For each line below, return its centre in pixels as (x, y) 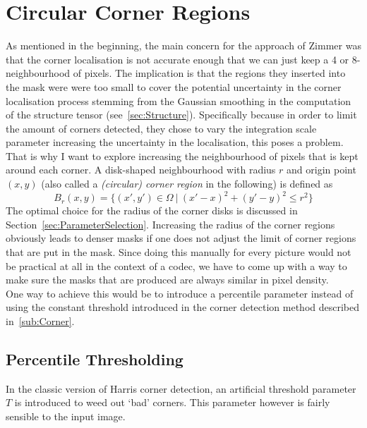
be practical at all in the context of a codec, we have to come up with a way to (176, 265)
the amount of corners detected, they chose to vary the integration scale (161, 128)
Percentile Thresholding (95, 359)
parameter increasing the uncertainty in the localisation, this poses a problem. (175, 142)
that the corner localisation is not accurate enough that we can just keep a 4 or (178, 59)
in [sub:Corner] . (40, 320)
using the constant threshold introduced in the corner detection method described (183, 307)
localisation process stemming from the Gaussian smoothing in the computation (179, 100)
